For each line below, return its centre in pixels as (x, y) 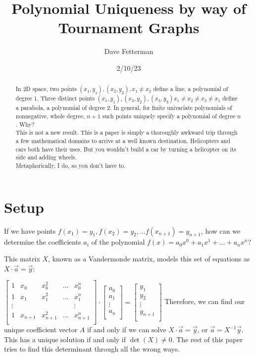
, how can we (221, 230)
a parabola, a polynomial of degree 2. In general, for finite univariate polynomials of (124, 108)
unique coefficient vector (41, 329)
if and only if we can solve (127, 329)
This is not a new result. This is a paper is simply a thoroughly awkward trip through (127, 132)
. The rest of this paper (207, 339)
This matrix (22, 258)
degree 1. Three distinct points (55, 98)
